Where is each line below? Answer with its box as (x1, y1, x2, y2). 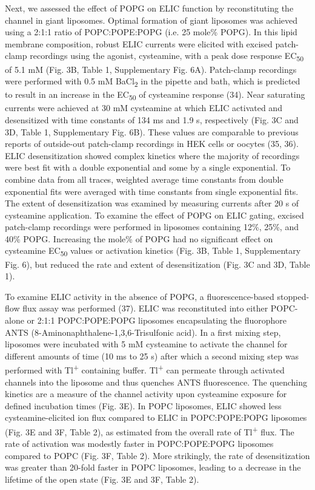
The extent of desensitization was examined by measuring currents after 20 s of (5, 197, 299, 209)
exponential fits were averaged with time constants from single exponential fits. (5, 185, 299, 197)
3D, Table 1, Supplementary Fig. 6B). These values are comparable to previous (5, 125, 299, 138)
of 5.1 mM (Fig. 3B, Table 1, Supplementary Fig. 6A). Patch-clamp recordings (5, 63, 297, 75)
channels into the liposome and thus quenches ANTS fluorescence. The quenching (5, 375, 307, 388)
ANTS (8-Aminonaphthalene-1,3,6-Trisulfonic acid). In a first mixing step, (5, 325, 281, 338)
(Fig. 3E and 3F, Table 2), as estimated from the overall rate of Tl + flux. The (5, 423, 294, 438)
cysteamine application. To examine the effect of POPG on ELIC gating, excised (5, 208, 304, 221)
